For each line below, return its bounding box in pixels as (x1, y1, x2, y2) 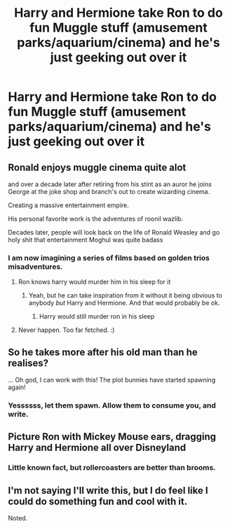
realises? (8, 357, 49, 369)
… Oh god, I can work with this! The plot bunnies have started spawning (8, 376, 216, 384)
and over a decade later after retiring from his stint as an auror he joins (8, 180, 212, 188)
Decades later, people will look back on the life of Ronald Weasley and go (8, 228, 220, 236)
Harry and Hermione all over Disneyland (8, 442, 187, 454)
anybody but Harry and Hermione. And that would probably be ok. (28, 299, 220, 307)
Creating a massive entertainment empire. (8, 201, 129, 209)
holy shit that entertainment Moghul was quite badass (8, 236, 163, 244)
